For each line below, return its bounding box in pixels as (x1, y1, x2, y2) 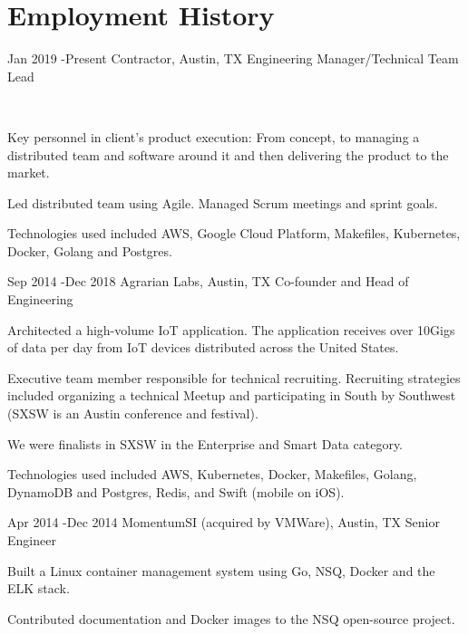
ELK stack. (7, 579, 70, 598)
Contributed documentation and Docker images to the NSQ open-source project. (7, 609, 455, 628)
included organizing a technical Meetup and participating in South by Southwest (7, 386, 456, 405)
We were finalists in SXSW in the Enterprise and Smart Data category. (7, 434, 404, 453)
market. (7, 163, 50, 182)
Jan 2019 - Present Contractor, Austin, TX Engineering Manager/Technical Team (7, 49, 459, 68)
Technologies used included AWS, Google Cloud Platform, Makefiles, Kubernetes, (7, 224, 461, 243)
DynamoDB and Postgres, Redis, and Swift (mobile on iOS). (7, 482, 345, 501)
